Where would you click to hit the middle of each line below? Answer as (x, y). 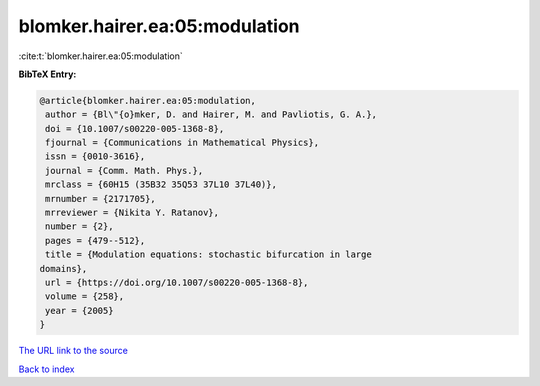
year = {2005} (79, 310)
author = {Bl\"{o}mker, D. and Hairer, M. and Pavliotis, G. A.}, (211, 114)
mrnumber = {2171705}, (101, 198)
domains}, (63, 268)
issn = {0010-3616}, (95, 156)
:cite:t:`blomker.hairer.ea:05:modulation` (101, 56)
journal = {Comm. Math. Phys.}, (124, 170)
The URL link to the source (73, 351)
